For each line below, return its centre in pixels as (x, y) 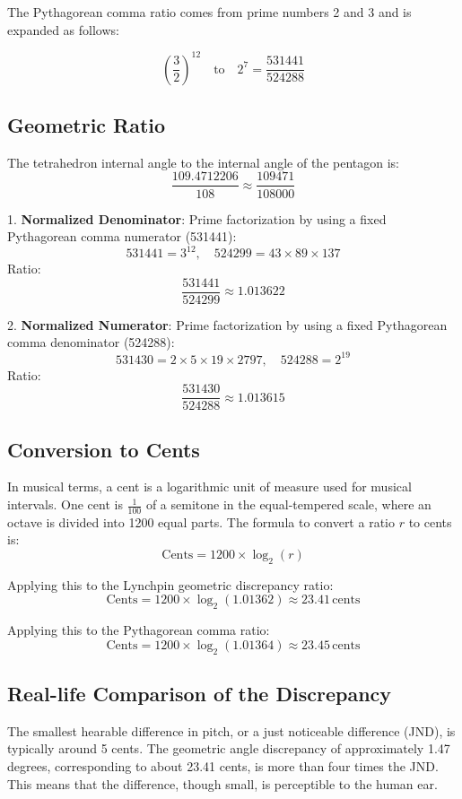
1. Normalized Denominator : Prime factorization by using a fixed (197, 218)
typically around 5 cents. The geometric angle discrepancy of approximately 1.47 (229, 748)
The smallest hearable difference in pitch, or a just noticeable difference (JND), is (231, 730)
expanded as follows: (63, 29)
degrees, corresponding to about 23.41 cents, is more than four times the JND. (223, 766)
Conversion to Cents (104, 449)
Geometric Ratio (87, 125)
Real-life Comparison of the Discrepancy (200, 694)
